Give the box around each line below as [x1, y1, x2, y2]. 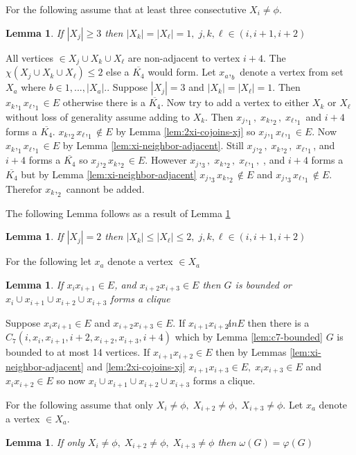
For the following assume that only [6, 397, 154, 411]
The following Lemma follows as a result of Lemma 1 [6, 205, 231, 220]
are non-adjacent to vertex [127, 50, 240, 65]
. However [145, 153, 187, 167]
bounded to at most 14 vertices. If [6, 345, 150, 359]
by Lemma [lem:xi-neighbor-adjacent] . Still [62, 138, 244, 153]
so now [56, 373, 86, 388]
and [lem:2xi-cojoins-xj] [87, 359, 186, 373]
